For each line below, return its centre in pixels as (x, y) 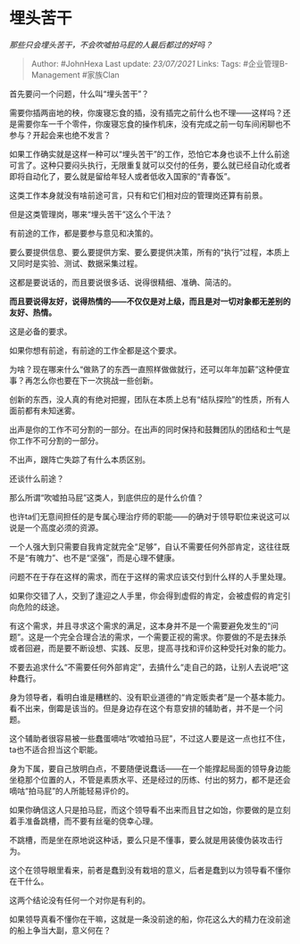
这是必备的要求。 (41, 331)
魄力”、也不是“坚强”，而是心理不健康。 (108, 558)
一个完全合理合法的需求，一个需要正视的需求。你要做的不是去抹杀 (166, 637)
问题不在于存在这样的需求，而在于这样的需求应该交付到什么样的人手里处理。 (150, 576)
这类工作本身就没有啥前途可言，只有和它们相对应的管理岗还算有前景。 (138, 195)
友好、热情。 (33, 312)
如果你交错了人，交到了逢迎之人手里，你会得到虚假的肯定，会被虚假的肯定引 (150, 595)
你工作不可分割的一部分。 (56, 440)
